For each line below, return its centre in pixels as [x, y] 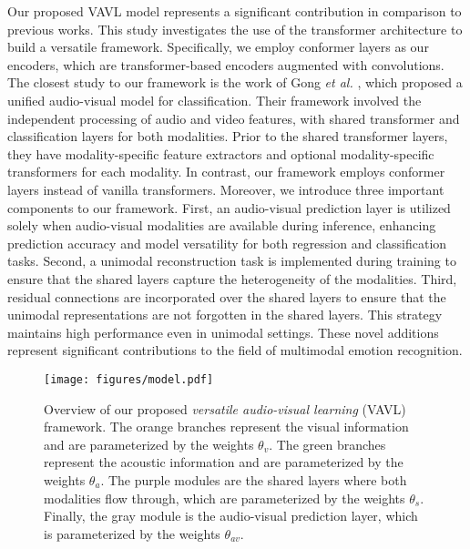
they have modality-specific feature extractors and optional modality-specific [221, 153]
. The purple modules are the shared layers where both [254, 479]
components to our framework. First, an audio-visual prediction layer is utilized [229, 207]
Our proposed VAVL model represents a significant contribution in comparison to [235, 11]
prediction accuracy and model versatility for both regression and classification [227, 243]
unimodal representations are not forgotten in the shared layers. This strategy [225, 315]
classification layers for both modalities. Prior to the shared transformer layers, [228, 136]
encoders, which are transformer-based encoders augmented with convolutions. [226, 64]
